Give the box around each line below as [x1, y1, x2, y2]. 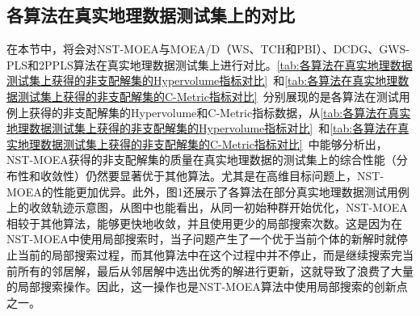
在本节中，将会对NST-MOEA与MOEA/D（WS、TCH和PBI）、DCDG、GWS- [6, 40, 409, 57]
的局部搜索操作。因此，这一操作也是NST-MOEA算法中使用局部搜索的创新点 [6, 278, 408, 295]
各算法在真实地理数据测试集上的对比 [6, 2, 295, 27]
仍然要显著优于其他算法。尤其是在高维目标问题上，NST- [85, 166, 384, 183]
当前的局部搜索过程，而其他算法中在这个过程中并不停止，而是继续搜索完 [17, 246, 402, 263]
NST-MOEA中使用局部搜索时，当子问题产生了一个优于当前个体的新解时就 [6, 230, 397, 247]
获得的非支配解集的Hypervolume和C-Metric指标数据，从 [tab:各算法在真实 [28, 103, 411, 120]
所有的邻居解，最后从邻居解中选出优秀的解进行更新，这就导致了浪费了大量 [17, 262, 414, 279]
